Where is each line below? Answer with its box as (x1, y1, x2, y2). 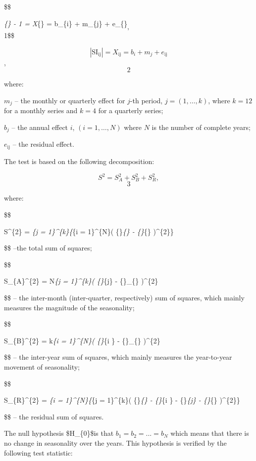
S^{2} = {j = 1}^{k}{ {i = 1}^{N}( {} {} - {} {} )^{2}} (4, 226, 174, 236)
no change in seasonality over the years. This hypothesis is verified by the (4, 437, 227, 448)
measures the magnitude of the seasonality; (4, 302, 135, 312)
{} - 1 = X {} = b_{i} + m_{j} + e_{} (4, 18, 128, 28)
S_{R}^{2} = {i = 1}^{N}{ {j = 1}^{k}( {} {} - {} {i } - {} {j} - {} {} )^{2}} (4, 395, 240, 405)
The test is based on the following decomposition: (4, 156, 154, 166)
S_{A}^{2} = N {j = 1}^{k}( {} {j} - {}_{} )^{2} (4, 276, 158, 286)
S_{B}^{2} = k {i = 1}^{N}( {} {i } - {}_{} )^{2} (4, 335, 160, 345)
